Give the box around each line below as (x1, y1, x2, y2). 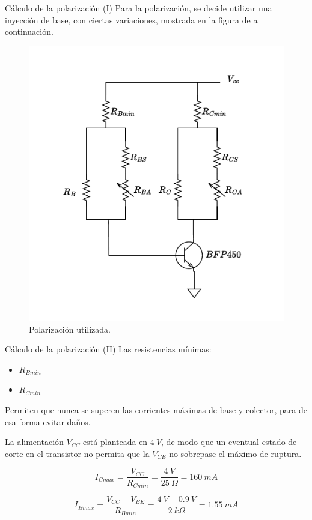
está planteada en (83, 435, 148, 448)
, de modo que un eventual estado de (161, 435, 297, 448)
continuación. (5, 25, 54, 38)
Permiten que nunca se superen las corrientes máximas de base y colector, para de (5, 404, 307, 416)
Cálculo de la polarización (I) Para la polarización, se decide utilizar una (5, 2, 272, 14)
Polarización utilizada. (29, 322, 111, 335)
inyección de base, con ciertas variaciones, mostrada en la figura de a (5, 13, 258, 26)
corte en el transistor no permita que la (5, 447, 150, 459)
